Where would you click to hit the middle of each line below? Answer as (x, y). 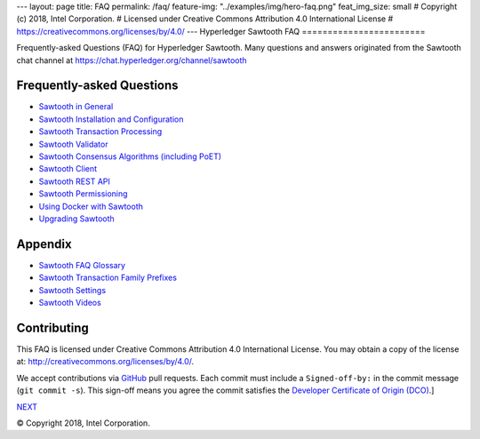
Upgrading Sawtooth (76, 219)
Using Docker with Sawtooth (91, 206)
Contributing (52, 327)
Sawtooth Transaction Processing (100, 132)
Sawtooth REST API (75, 181)
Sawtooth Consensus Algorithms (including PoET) (130, 156)
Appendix (44, 244)
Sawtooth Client (68, 169)
